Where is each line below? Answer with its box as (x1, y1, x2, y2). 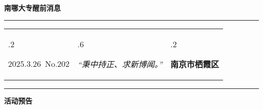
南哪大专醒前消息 (4, 3, 61, 13)
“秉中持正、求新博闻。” (77, 58, 163, 70)
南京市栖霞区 (170, 58, 220, 70)
